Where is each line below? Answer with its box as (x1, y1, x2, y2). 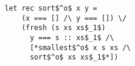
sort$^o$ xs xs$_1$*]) (29, 53, 119, 62)
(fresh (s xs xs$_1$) (21, 24, 106, 32)
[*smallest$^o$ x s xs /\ (29, 43, 131, 52)
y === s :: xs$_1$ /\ (29, 33, 114, 42)
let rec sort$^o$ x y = (5, 4, 97, 12)
